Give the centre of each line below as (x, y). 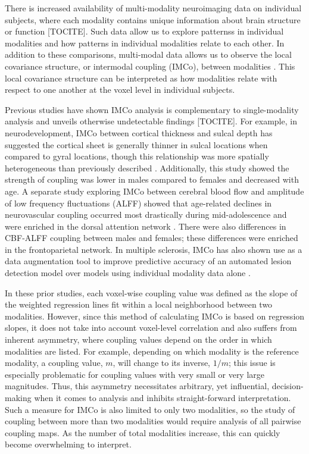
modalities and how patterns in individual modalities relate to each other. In (145, 43)
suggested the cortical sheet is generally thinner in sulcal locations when (136, 144)
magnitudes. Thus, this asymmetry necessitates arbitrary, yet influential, (137, 386)
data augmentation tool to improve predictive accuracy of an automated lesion (148, 261)
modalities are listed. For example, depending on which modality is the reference (152, 351)
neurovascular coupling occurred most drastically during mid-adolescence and (146, 215)
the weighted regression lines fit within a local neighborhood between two (139, 304)
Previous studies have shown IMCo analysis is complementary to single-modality (152, 109)
